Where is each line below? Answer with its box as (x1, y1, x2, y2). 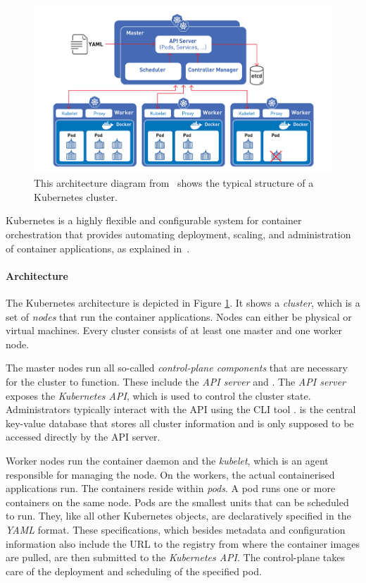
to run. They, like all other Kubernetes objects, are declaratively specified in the (6, 508, 351, 523)
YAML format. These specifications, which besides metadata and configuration (6, 522, 346, 536)
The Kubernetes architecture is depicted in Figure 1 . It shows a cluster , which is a (6, 295, 360, 310)
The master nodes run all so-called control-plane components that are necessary (6, 360, 348, 375)
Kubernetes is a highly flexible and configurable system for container (6, 213, 302, 228)
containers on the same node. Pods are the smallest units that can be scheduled (6, 494, 349, 509)
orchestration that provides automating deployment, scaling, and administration (6, 227, 351, 242)
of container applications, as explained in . (6, 240, 190, 255)
